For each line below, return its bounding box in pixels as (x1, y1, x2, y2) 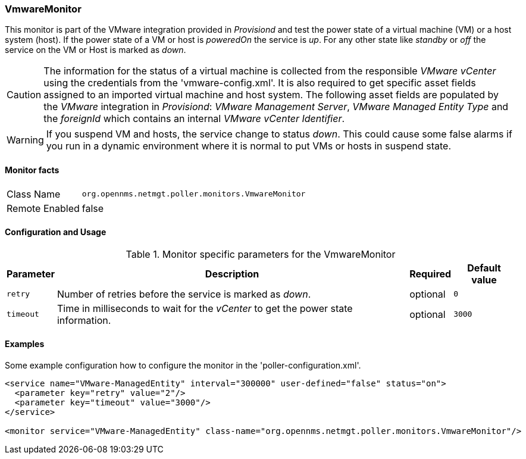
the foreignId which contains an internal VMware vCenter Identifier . (43, 113, 345, 125)
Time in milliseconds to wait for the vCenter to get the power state (57, 302, 353, 314)
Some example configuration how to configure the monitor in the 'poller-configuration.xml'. (5, 360, 361, 371)
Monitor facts (5, 164, 60, 175)
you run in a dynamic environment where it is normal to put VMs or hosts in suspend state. (46, 140, 452, 152)
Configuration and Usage (5, 227, 107, 238)
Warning (7, 134, 44, 146)
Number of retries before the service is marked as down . (57, 288, 311, 300)
